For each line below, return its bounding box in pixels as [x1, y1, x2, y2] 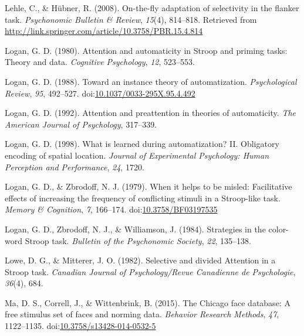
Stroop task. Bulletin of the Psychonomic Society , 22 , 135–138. [25, 234, 251, 246]
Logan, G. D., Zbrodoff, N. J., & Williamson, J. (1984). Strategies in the [5, 222, 266, 235]
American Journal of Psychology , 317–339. [5, 118, 157, 130]
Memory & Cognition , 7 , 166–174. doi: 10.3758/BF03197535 [5, 203, 218, 215]
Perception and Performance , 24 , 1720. [5, 160, 144, 173]
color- [268, 222, 289, 235]
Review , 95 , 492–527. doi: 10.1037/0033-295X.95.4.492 [5, 87, 195, 99]
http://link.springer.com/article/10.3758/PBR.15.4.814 [5, 25, 203, 37]
